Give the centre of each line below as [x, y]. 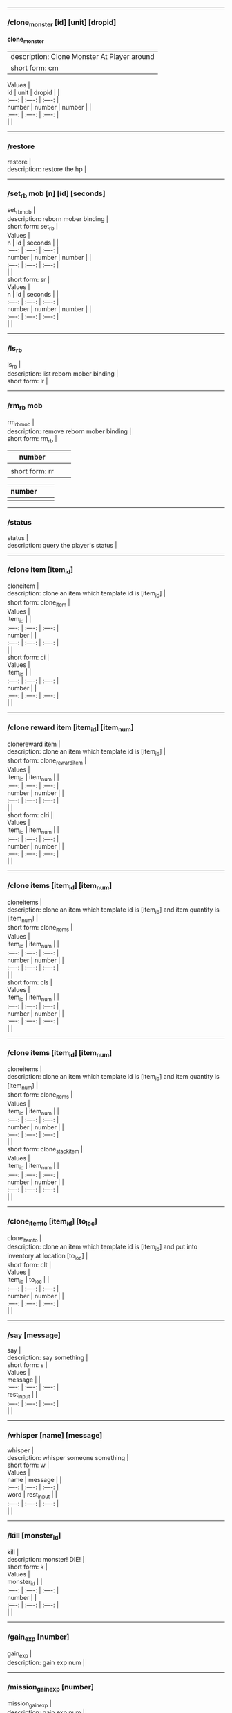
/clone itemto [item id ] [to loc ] [52, 1222]
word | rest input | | [32, 1495]
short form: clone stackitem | [45, 1150]
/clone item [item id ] [40, 570]
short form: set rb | [33, 227]
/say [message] [34, 1335]
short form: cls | [30, 982]
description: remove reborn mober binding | [69, 431]
